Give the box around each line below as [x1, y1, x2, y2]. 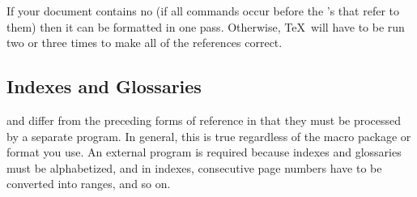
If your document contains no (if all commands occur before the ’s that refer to [6, 2, 399, 19]
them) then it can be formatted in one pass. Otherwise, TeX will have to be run [6, 18, 405, 35]
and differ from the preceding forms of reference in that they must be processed [6, 111, 402, 128]
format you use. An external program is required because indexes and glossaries [6, 143, 402, 161]
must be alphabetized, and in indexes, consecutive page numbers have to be [6, 159, 382, 176]
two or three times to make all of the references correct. [6, 34, 283, 51]
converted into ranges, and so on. [6, 175, 171, 192]
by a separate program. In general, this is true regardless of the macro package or [6, 127, 411, 144]
